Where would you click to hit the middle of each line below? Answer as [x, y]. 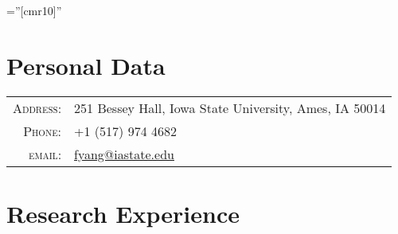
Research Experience [123, 213]
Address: [37, 107]
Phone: [43, 131]
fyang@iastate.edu [124, 154]
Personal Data [86, 65]
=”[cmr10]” [34, 10]
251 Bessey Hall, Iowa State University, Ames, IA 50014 [230, 107]
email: [45, 154]
